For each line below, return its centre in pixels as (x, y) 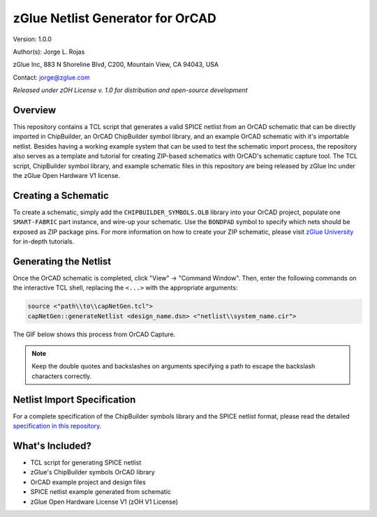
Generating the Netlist (62, 261)
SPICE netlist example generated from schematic (101, 492)
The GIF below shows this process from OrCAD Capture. (94, 334)
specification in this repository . (57, 426)
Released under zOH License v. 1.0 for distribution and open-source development (130, 90)
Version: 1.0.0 (32, 39)
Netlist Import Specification (74, 399)
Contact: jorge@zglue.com (51, 77)
